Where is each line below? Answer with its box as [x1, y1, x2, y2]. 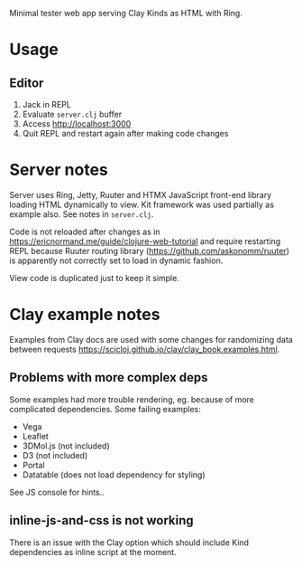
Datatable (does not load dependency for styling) [22, 469, 206, 480]
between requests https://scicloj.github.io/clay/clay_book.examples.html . [9, 344, 280, 354]
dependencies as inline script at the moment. [9, 546, 178, 557]
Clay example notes [9, 305, 160, 325]
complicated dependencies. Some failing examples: [9, 403, 201, 414]
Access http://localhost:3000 [22, 118, 132, 129]
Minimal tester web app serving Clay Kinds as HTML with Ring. [9, 8, 243, 18]
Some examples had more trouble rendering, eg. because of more [9, 393, 255, 405]
